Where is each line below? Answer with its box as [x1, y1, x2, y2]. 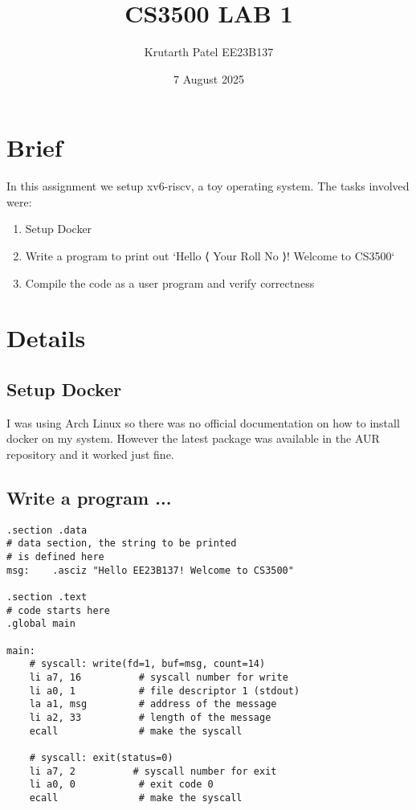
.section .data [6, 524, 88, 536]
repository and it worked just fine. [6, 445, 174, 462]
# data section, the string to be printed [6, 538, 237, 550]
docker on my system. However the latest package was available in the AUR [6, 430, 380, 447]
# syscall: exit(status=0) [29, 751, 173, 763]
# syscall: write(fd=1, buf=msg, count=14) [29, 658, 266, 670]
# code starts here [6, 604, 110, 616]
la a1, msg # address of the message [29, 698, 277, 710]
